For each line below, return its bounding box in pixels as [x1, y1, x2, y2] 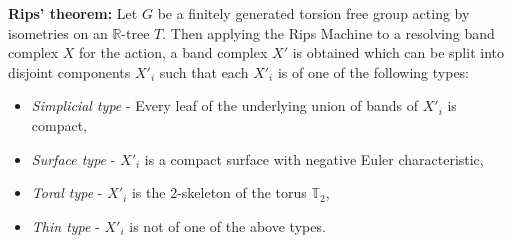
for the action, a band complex [79, 42, 268, 63]
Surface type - [31, 148, 116, 169]
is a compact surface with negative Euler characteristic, [144, 148, 484, 169]
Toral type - [31, 182, 103, 203]
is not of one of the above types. [129, 215, 326, 236]
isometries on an [8, 22, 108, 43]
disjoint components [8, 61, 131, 82]
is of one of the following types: [277, 61, 470, 82]
